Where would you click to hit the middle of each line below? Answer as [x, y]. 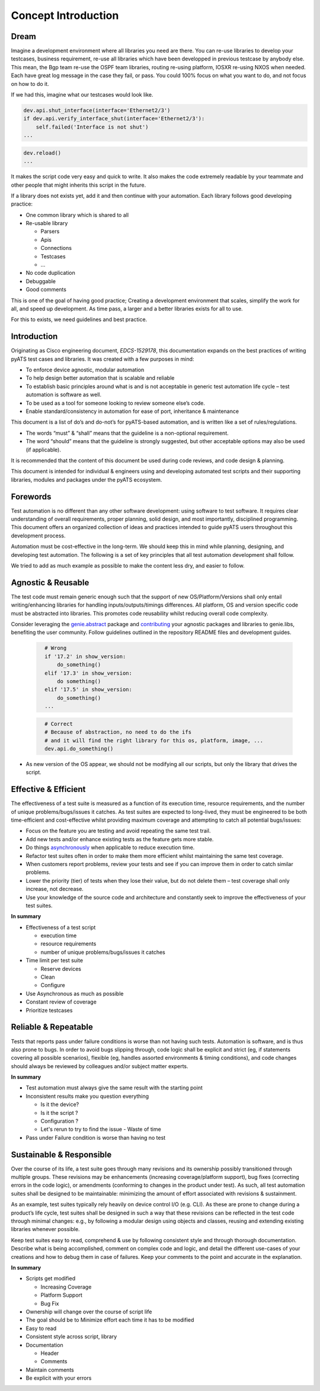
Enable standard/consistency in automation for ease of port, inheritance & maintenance [132, 411]
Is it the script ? [59, 1113]
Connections [56, 248]
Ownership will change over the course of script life [89, 1312]
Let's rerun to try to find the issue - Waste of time [101, 1129]
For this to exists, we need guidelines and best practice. [79, 319]
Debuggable [41, 281]
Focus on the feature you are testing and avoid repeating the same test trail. [118, 831]
